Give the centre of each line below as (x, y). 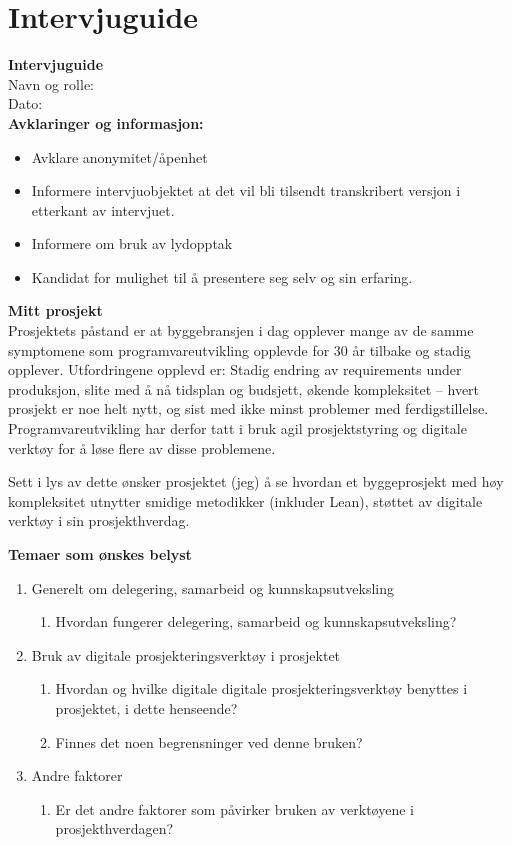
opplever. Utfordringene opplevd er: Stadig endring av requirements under (235, 369)
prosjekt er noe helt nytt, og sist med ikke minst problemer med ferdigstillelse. (248, 408)
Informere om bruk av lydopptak (132, 243)
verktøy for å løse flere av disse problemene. (142, 447)
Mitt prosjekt (55, 310)
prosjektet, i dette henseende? (146, 707)
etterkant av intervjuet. (103, 209)
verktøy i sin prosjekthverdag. (99, 520)
